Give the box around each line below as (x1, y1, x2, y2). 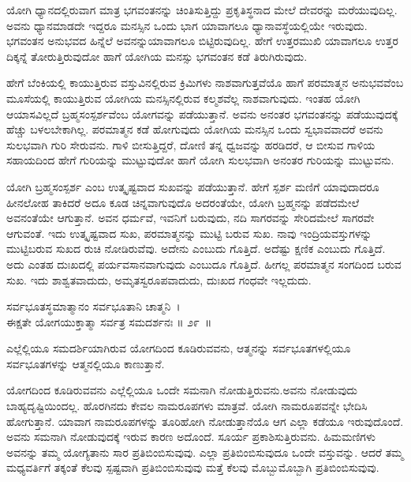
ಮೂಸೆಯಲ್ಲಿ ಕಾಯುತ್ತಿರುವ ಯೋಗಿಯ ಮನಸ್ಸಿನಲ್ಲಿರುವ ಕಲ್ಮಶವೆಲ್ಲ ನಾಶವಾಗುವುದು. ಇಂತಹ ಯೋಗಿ (6, 89, 361, 106)
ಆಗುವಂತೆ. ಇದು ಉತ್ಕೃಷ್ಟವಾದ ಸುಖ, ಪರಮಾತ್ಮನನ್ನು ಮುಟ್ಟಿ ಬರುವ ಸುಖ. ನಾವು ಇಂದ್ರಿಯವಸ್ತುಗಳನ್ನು (6, 224, 372, 241)
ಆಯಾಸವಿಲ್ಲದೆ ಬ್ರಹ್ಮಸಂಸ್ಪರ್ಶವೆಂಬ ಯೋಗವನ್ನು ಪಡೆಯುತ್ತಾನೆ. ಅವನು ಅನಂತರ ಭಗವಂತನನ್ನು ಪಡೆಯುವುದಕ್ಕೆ (6, 105, 398, 122)
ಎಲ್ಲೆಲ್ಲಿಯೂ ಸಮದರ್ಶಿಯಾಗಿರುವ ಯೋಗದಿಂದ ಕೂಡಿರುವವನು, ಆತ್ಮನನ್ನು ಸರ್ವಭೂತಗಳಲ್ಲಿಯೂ (6, 340, 351, 356)
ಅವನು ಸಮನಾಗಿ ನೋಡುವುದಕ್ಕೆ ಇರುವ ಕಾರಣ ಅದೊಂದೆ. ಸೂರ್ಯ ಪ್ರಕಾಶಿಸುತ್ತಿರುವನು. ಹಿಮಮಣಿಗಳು (6, 428, 376, 445)
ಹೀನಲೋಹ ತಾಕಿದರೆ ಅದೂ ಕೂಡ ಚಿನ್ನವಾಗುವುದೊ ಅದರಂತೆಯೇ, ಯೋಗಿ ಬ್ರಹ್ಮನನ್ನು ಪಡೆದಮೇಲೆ (6, 194, 360, 210)
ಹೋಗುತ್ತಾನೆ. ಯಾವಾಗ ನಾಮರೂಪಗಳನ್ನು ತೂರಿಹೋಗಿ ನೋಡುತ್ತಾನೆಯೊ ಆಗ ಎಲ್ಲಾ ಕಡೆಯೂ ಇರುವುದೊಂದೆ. (6, 412, 404, 429)
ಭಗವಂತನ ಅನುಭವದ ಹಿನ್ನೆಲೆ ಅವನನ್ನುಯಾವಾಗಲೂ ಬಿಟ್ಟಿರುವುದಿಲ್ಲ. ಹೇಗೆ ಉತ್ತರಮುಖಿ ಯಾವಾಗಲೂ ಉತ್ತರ (6, 32, 398, 49)
